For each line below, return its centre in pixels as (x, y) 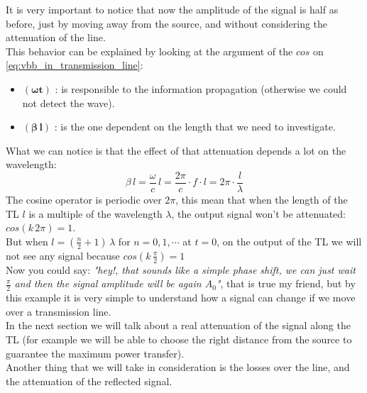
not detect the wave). (69, 103)
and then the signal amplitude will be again (108, 283)
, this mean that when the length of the (262, 199)
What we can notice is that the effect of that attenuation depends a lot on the (176, 150)
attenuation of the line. (56, 37)
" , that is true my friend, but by (286, 283)
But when (27, 241)
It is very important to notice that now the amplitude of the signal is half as (172, 9)
